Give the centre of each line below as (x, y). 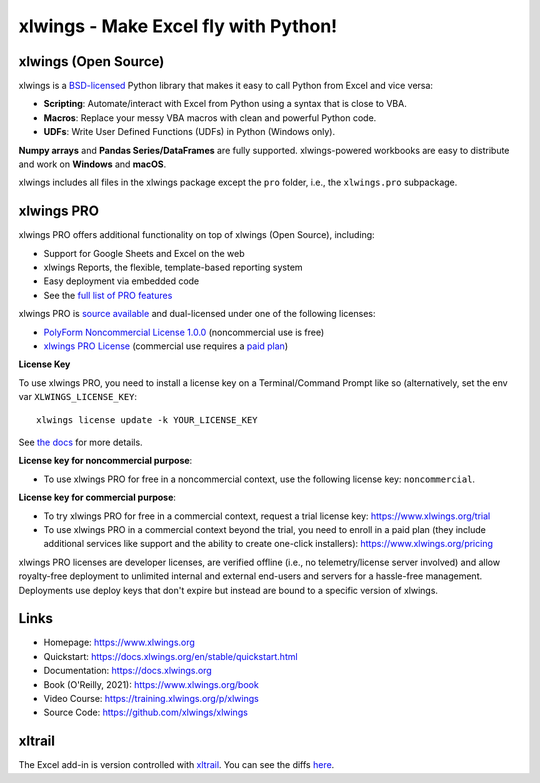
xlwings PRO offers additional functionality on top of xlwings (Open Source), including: (196, 235)
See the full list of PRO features (108, 295)
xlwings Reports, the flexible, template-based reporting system (173, 267)
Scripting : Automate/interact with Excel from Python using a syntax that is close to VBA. (225, 104)
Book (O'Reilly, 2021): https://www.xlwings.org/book (151, 684)
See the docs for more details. (81, 442)
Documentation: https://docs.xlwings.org (127, 671)
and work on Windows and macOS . (92, 164)
